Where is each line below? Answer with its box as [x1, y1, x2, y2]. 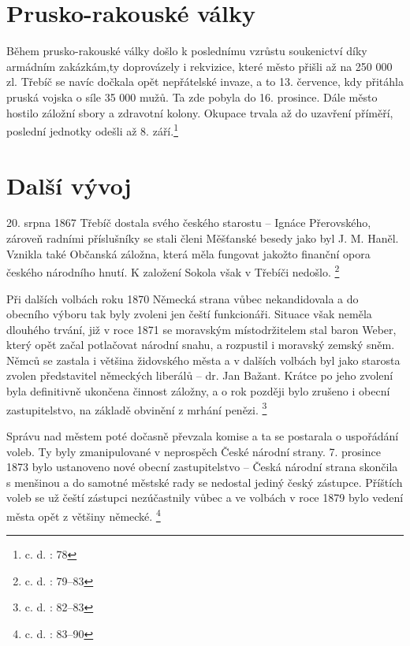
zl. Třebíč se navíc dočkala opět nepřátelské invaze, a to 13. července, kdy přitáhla [6, 73, 404, 90]
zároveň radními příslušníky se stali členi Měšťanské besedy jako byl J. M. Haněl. [6, 230, 399, 247]
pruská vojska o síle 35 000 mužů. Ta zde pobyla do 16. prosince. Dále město [6, 88, 378, 105]
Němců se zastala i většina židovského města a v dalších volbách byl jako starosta [6, 351, 401, 368]
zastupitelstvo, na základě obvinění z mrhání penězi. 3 [6, 399, 267, 418]
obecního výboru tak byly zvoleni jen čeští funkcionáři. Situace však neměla [6, 306, 372, 322]
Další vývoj [6, 169, 132, 201]
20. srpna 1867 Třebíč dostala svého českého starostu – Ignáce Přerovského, [6, 214, 371, 231]
